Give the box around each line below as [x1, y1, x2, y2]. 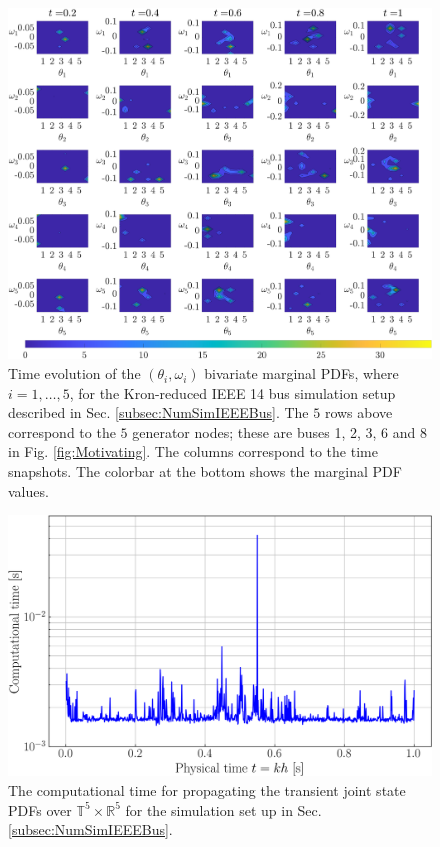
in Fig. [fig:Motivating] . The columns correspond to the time [8, 441, 378, 462]
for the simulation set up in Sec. [125, 799, 322, 820]
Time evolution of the [8, 363, 141, 384]
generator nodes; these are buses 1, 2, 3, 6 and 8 [132, 421, 427, 442]
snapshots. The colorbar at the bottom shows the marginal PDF [8, 461, 402, 482]
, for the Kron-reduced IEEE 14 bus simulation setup [69, 382, 396, 403]
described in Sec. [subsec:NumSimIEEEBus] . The [8, 402, 309, 423]
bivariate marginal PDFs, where [204, 363, 399, 384]
